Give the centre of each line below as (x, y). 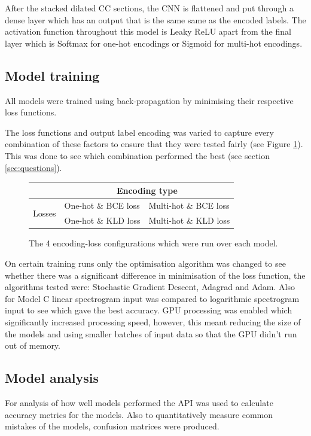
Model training (52, 75)
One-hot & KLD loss (102, 220)
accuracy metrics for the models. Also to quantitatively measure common (139, 414)
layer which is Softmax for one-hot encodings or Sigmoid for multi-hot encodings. (154, 43)
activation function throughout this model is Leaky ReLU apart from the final (148, 31)
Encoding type (147, 190)
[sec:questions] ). (33, 167)
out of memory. (33, 345)
